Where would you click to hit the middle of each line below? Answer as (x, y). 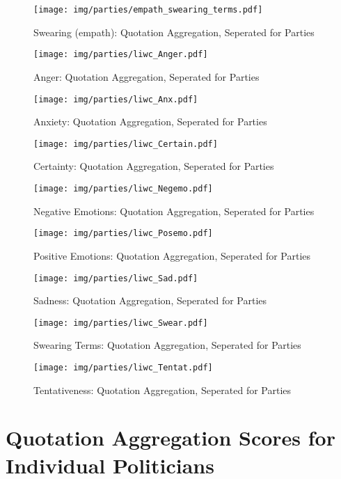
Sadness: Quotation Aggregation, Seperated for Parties (150, 300)
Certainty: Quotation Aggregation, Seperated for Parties (154, 166)
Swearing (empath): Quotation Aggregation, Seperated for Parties (174, 32)
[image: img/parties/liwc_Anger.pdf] (121, 55)
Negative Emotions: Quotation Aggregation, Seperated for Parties (174, 211)
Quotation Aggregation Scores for (170, 438)
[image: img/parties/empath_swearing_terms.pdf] (148, 10)
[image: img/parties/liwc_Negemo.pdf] (123, 189)
